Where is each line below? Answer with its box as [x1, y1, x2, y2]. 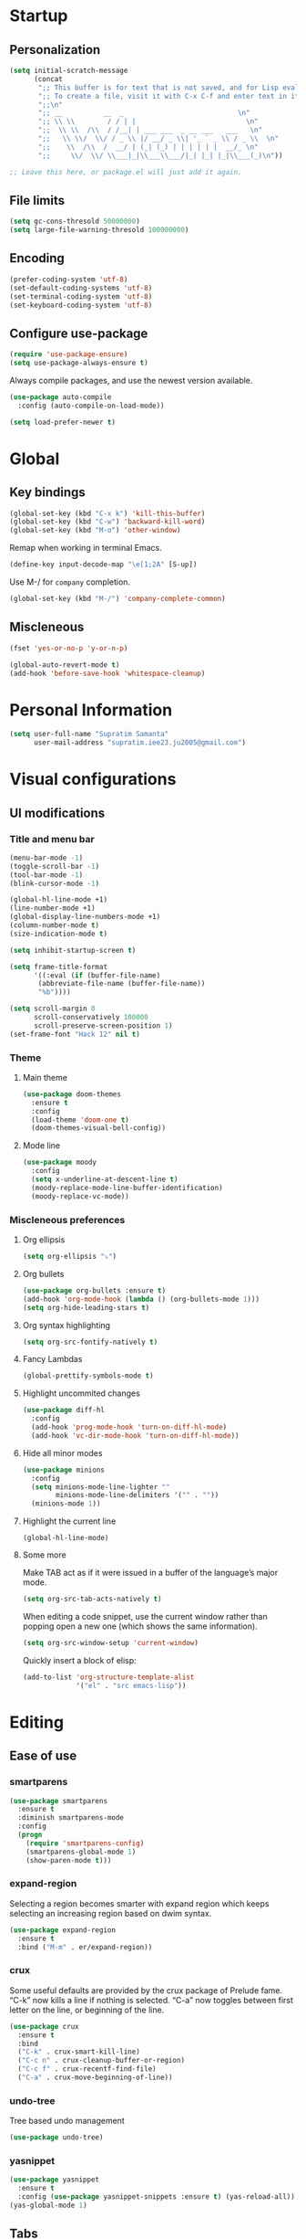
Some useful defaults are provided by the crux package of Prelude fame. [9, 1984, 283, 1996]
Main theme [22, 1072, 68, 1083]
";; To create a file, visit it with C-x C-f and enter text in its [37, 91, 303, 100]
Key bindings [9, 485, 87, 501]
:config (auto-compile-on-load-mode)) [17, 401, 166, 410]
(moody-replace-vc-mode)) [31, 1191, 129, 1201]
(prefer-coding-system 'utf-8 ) [9, 275, 128, 284]
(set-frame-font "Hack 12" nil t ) [9, 1030, 141, 1039]
